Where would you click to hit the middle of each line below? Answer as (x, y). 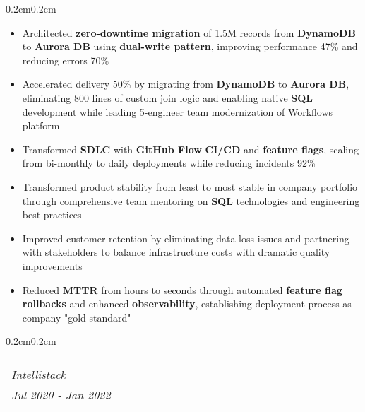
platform (41, 125)
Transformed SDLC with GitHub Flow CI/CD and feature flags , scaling (191, 149)
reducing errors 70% (66, 60)
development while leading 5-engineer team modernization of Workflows (178, 111)
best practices (52, 214)
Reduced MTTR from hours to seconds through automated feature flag (182, 289)
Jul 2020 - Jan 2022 (61, 394)
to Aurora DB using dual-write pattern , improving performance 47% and (190, 46)
